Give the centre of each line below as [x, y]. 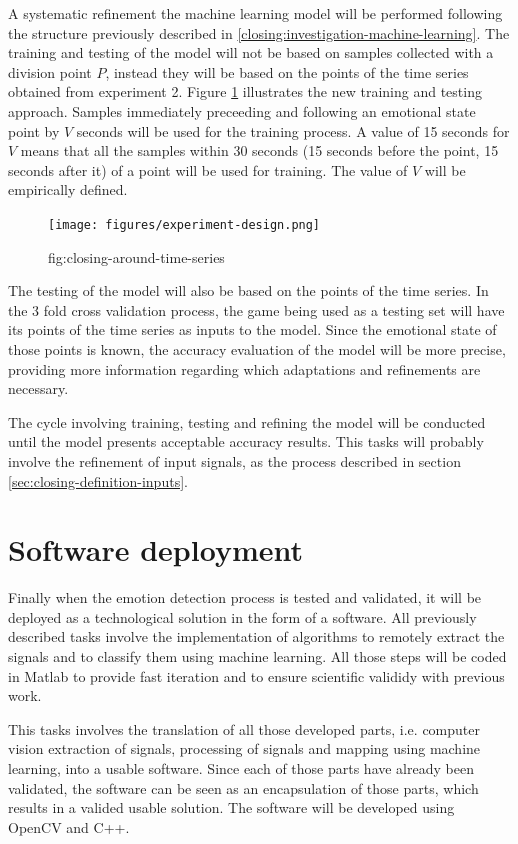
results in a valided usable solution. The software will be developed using [231, 807]
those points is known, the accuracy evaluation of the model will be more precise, [257, 348]
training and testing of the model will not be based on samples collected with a [251, 52]
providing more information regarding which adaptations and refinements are [244, 368]
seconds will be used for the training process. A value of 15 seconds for [293, 130]
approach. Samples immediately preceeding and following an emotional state [242, 110]
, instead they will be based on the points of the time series [287, 71]
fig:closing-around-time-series [136, 256]
